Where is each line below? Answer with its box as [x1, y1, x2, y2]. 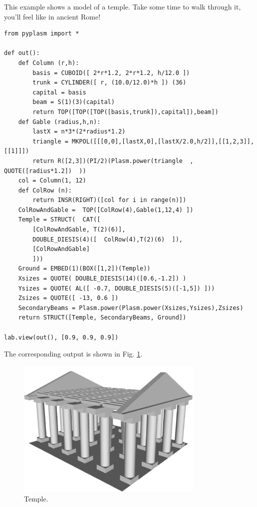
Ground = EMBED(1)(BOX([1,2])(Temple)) [18, 265, 151, 272]
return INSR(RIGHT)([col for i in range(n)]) [32, 196, 187, 204]
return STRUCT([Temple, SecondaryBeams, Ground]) [18, 314, 187, 321]
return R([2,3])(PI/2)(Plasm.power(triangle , [32, 157, 194, 164]
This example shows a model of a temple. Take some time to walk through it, [4, 1, 241, 11]
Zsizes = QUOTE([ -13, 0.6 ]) [18, 294, 119, 302]
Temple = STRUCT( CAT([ [18, 216, 101, 223]
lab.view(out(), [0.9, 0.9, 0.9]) [4, 333, 119, 341]
